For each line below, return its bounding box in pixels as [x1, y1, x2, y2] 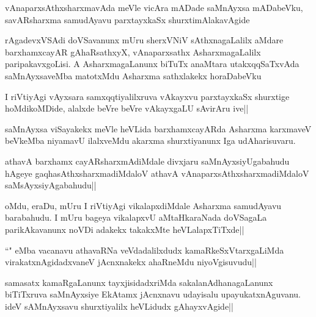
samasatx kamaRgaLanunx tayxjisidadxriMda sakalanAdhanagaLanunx [5, 276, 273, 288]
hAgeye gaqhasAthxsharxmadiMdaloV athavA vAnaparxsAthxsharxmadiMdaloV [5, 166, 309, 179]
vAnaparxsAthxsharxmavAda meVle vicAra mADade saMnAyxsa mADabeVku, [5, 1, 303, 13]
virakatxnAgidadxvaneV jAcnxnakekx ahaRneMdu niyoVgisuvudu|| [5, 255, 257, 268]
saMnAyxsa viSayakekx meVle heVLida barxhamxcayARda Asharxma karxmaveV [5, 122, 312, 135]
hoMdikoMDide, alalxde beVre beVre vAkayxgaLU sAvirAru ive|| [5, 102, 249, 115]
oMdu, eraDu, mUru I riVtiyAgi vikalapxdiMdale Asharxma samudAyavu [5, 199, 282, 212]
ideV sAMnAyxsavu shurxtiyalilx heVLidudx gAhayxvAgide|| [5, 299, 233, 312]
